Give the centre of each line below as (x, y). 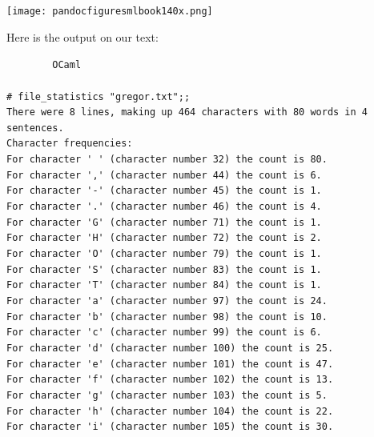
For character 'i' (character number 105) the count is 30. (170, 427)
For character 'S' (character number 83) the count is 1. (164, 269)
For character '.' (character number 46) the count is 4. (164, 207)
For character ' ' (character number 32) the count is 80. (167, 160)
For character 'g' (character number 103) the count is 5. (167, 395)
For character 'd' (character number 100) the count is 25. (170, 348)
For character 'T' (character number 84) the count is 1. (164, 285)
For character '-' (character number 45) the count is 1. (164, 191)
